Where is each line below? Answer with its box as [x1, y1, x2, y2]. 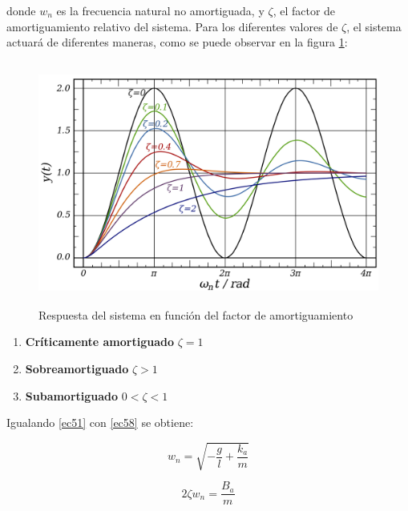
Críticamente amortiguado [25, 333, 174, 350]
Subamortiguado [25, 387, 119, 404]
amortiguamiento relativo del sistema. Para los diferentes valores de [6, 18, 338, 34]
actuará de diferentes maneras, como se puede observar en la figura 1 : [6, 34, 348, 50]
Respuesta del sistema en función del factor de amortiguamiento [38, 306, 353, 323]
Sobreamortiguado [25, 360, 129, 376]
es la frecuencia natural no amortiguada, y [56, 2, 265, 18]
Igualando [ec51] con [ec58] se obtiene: [6, 414, 194, 431]
